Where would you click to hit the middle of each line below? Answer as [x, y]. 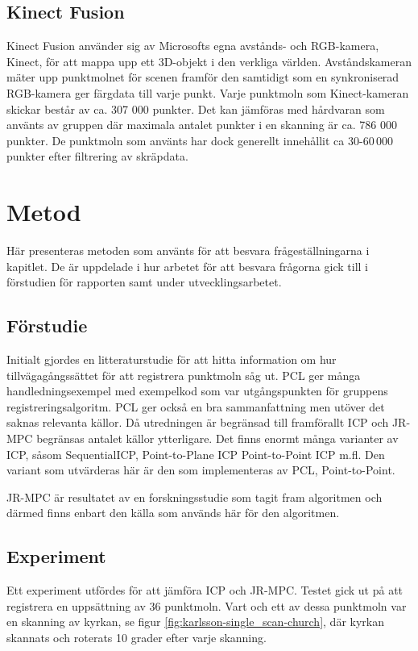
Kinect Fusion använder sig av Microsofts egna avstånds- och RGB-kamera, [193, 46]
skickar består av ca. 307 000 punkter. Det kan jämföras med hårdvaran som [196, 108]
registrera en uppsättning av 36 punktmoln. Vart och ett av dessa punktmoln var [207, 605]
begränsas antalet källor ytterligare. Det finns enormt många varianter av [217, 438]
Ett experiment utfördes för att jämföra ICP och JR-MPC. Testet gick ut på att [205, 590]
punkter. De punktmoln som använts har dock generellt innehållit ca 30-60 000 [200, 140]
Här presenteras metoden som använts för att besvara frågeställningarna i [188, 250]
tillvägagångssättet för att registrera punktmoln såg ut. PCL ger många [184, 375]
